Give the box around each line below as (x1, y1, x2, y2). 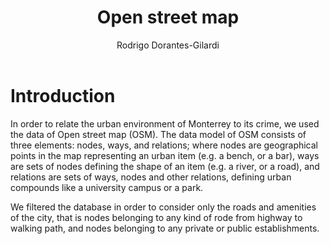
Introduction (10, 84, 116, 107)
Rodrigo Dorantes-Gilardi (116, 39, 220, 51)
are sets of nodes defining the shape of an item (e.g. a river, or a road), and (10, 160, 320, 172)
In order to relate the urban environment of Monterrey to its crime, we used (10, 117, 320, 130)
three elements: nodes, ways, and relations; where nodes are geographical (10, 139, 319, 151)
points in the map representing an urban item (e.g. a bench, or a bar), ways (10, 149, 320, 161)
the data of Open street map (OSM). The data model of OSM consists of (10, 128, 307, 140)
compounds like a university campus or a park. (10, 181, 204, 193)
